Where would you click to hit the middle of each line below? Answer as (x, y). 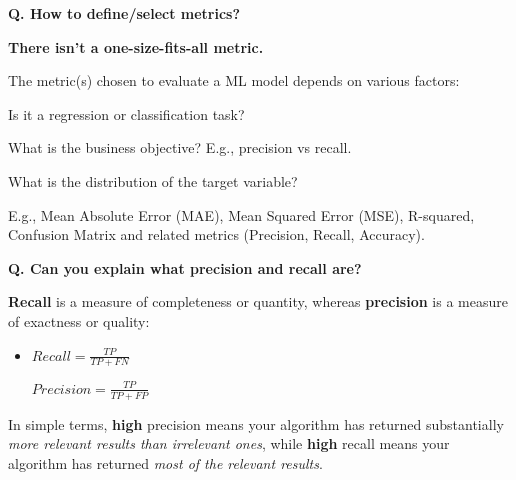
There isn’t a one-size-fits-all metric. (136, 46)
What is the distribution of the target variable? (153, 180)
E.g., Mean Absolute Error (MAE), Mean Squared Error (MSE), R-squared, (241, 214)
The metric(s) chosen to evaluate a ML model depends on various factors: (234, 80)
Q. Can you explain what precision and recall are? (185, 267)
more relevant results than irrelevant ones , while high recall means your (229, 443)
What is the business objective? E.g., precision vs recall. (180, 147)
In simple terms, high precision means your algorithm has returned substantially (256, 423)
